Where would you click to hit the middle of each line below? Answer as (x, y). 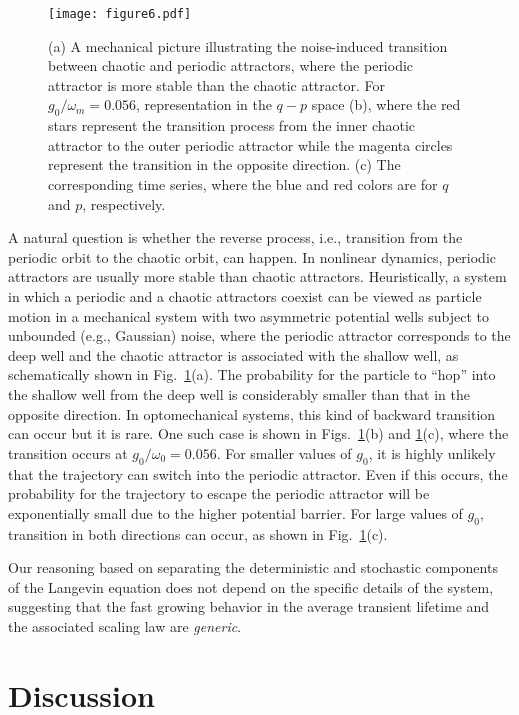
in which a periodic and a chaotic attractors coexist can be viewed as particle (245, 295)
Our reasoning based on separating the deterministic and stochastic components (253, 567)
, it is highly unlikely (432, 452)
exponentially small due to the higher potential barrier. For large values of (235, 512)
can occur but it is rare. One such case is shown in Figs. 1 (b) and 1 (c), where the (258, 433)
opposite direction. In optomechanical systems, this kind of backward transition (252, 413)
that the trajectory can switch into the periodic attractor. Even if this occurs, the (258, 473)
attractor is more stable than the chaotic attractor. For (216, 84)
